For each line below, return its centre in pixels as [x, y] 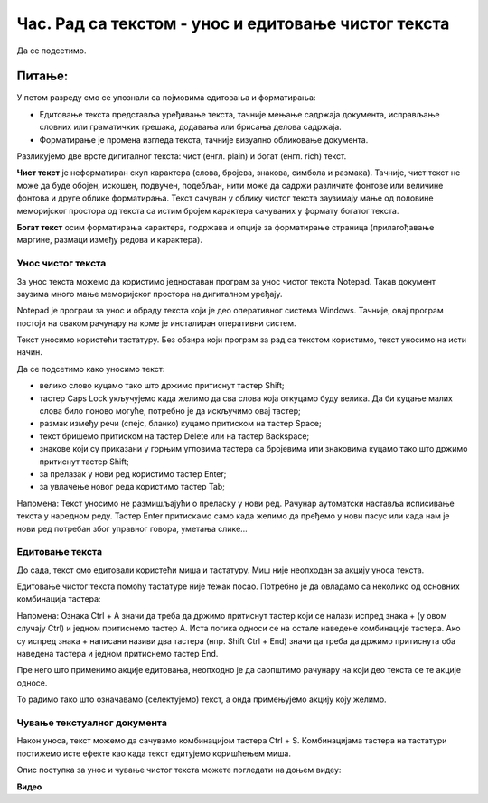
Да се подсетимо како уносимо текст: [91, 369]
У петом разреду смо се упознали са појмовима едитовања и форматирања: [166, 98]
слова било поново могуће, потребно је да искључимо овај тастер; [170, 411]
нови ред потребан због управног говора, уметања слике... [132, 528]
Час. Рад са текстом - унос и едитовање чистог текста [233, 23]
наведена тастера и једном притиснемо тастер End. [117, 654]
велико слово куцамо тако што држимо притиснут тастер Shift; [162, 386]
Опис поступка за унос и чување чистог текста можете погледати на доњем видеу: [179, 770]
